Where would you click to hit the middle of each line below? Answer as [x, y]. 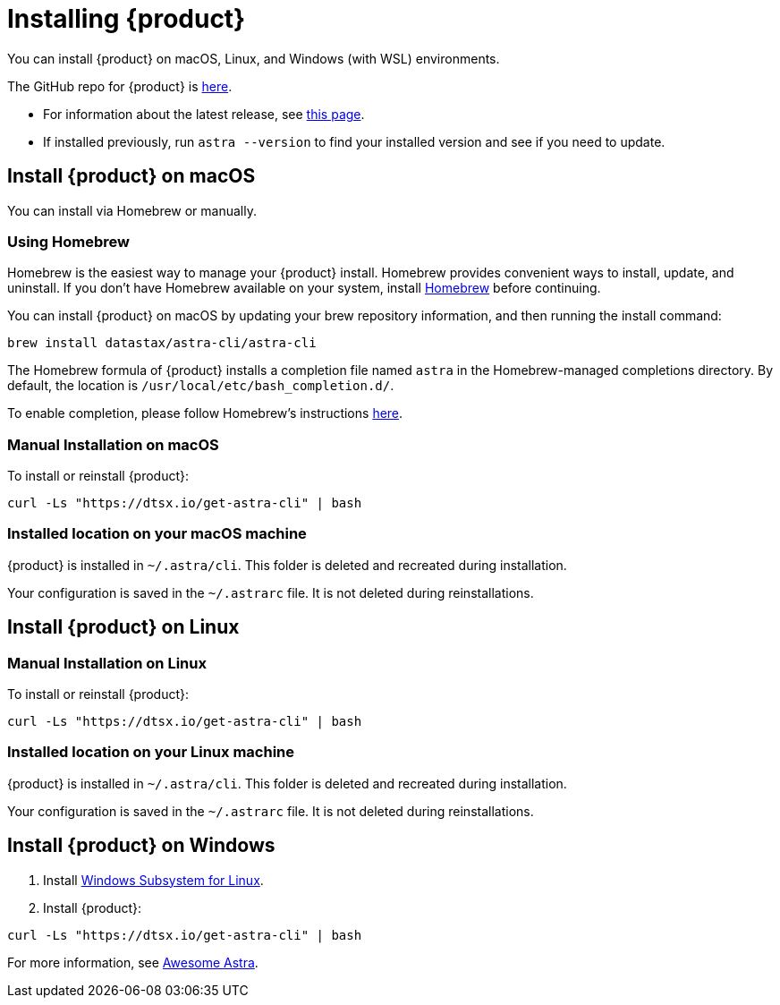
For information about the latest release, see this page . [204, 114]
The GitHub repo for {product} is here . [120, 86]
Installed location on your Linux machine [151, 752]
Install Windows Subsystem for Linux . [153, 880]
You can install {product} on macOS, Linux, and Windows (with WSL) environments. [254, 58]
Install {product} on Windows [141, 846]
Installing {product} [127, 19]
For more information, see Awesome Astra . [133, 962]
